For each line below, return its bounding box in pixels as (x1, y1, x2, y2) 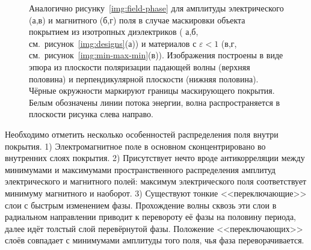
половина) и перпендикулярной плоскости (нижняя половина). (29, 72, 259, 85)
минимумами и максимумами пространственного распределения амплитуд (5, 163, 276, 175)
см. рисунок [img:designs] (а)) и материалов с (29, 37, 197, 49)
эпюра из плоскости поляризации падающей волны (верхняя (29, 60, 250, 73)
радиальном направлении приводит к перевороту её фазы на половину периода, (5, 210, 296, 223)
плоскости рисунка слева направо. (29, 108, 153, 120)
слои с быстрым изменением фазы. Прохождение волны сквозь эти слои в (5, 198, 277, 211)
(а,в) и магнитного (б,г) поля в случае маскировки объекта (29, 13, 245, 26)
